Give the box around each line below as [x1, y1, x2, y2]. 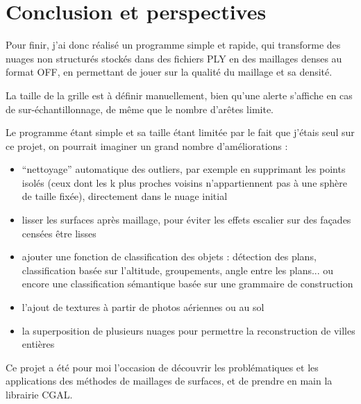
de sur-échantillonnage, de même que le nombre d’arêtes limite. [6, 101, 274, 116]
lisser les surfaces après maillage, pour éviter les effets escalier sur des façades [22, 212, 351, 227]
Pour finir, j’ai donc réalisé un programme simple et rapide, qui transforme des [6, 37, 341, 52]
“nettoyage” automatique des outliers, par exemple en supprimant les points [22, 162, 346, 176]
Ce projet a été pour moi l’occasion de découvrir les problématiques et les [6, 360, 319, 374]
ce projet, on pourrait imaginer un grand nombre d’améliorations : [6, 138, 288, 153]
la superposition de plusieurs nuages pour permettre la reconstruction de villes [22, 323, 355, 337]
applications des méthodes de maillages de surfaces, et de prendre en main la [6, 373, 333, 388]
